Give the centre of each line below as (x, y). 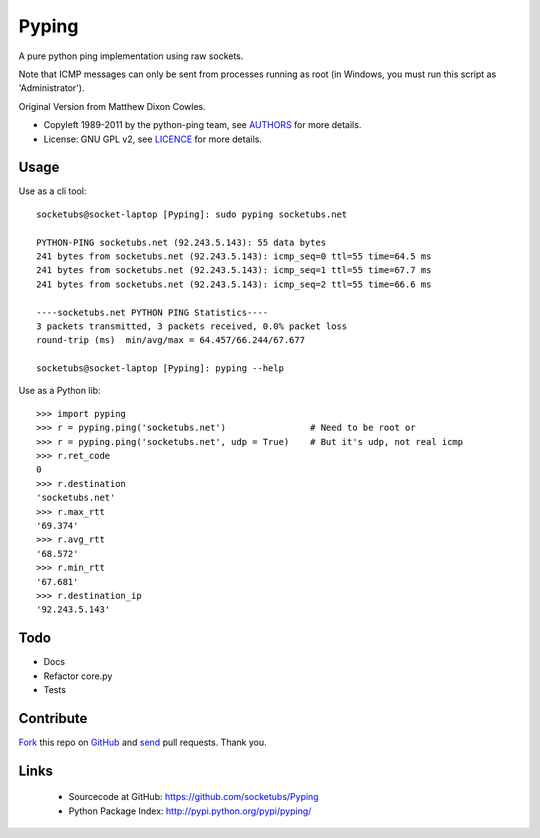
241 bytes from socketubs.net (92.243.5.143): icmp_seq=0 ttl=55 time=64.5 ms (234, 256)
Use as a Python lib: (59, 391)
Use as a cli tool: (52, 191)
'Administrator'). (51, 88)
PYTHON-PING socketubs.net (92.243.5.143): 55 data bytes (181, 242)
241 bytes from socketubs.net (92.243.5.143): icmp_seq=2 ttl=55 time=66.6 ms (234, 284)
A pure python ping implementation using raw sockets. (131, 56)
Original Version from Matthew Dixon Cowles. (112, 106)
